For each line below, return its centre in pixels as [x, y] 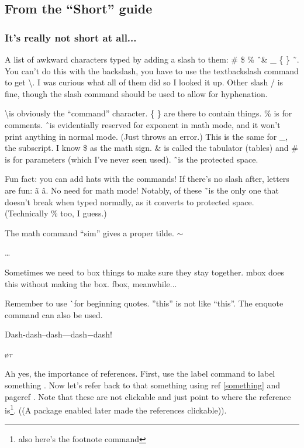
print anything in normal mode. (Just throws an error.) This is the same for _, [146, 136]
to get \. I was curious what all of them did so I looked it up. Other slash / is [144, 82]
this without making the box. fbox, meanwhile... [91, 283]
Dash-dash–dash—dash [46, 334]
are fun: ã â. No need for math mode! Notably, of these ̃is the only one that [142, 190]
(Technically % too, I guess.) [56, 213]
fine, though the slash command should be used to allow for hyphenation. [136, 93]
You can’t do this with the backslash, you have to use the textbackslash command [152, 70]
